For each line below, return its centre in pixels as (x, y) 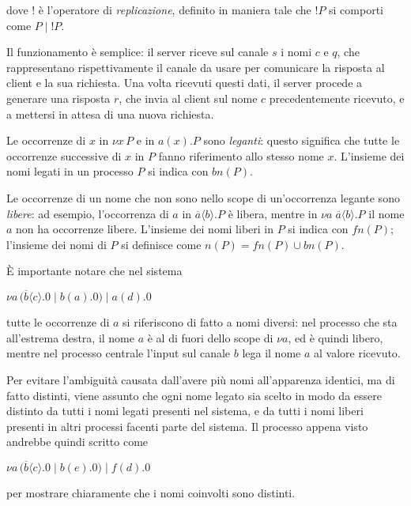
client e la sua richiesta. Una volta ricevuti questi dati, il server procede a (185, 83)
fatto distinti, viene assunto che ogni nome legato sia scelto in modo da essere (194, 395)
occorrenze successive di (64, 155)
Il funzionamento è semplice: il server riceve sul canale (138, 52)
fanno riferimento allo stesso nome (241, 155)
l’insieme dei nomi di (57, 244)
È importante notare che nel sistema (94, 271)
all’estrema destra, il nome (70, 337)
